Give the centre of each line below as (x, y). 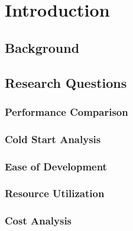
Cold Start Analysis (53, 139)
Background (42, 47)
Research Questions (66, 82)
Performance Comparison (66, 111)
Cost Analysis (38, 221)
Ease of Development (56, 166)
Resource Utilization (55, 193)
